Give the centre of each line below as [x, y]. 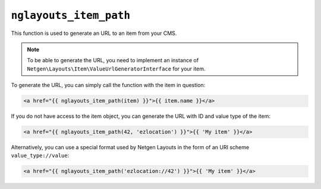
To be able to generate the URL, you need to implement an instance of [113, 60]
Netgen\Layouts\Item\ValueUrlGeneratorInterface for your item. [116, 69]
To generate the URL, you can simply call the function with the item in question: [108, 85]
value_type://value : [40, 156]
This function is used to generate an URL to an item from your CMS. [94, 33]
